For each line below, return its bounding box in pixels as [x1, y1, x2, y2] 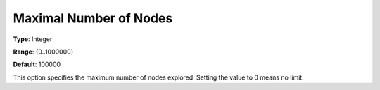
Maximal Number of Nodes [13, 10, 173, 26]
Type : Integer [13, 35, 53, 43]
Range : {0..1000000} [13, 47, 74, 56]
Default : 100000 [13, 60, 61, 69]
